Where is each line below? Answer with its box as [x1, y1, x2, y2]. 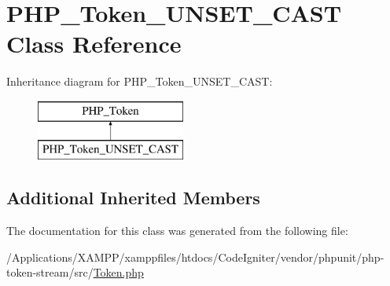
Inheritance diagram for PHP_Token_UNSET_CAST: [6, 73, 273, 90]
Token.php [93, 264, 144, 280]
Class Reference [6, 27, 182, 60]
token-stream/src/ [6, 264, 94, 280]
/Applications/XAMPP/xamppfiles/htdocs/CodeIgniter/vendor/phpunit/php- [6, 248, 384, 265]
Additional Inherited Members [6, 185, 260, 210]
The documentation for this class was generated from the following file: [6, 222, 348, 239]
